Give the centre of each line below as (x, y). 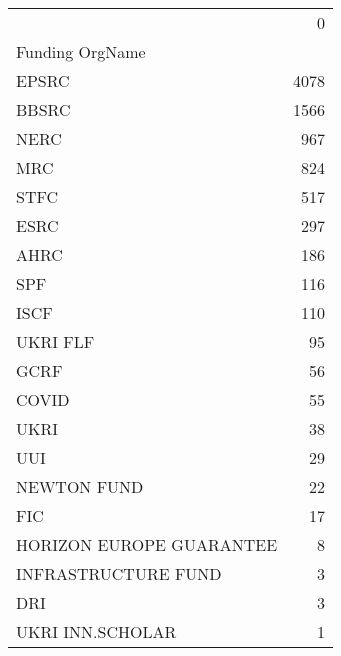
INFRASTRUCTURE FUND (119, 573)
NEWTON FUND (80, 486)
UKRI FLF (55, 341)
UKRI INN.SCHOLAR (96, 631)
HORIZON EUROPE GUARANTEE (147, 544)
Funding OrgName (81, 51)
